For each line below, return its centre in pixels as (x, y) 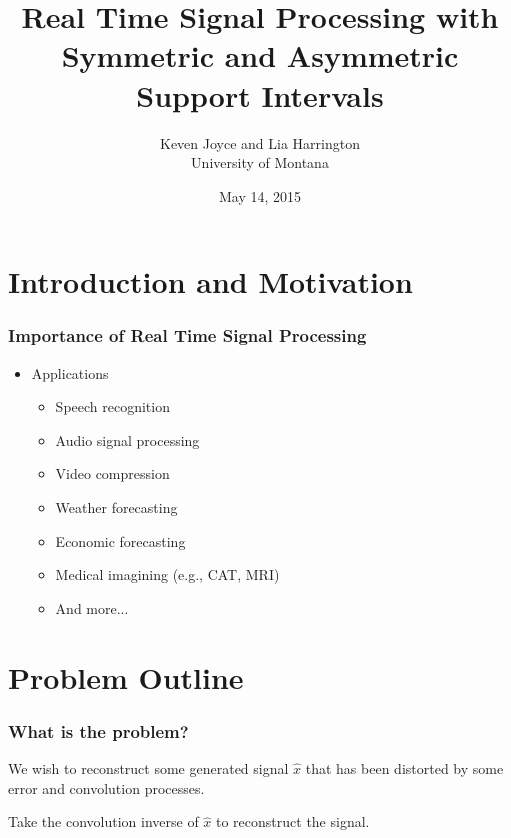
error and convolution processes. (106, 787)
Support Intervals (260, 94)
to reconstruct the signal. (293, 821)
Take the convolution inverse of (103, 821)
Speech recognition (112, 406)
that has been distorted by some (404, 768)
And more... (92, 607)
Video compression (112, 473)
